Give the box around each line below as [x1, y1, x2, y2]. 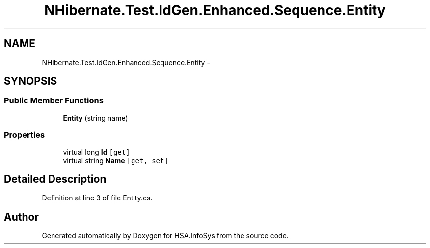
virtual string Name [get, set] [63, 156, 168, 165]
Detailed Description [4, 173, 107, 185]
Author [4, 210, 39, 223]
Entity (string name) [63, 113, 128, 122]
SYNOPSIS [4, 75, 57, 88]
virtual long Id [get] [63, 148, 130, 156]
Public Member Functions [4, 96, 104, 106]
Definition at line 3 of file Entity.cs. [42, 194, 153, 202]
